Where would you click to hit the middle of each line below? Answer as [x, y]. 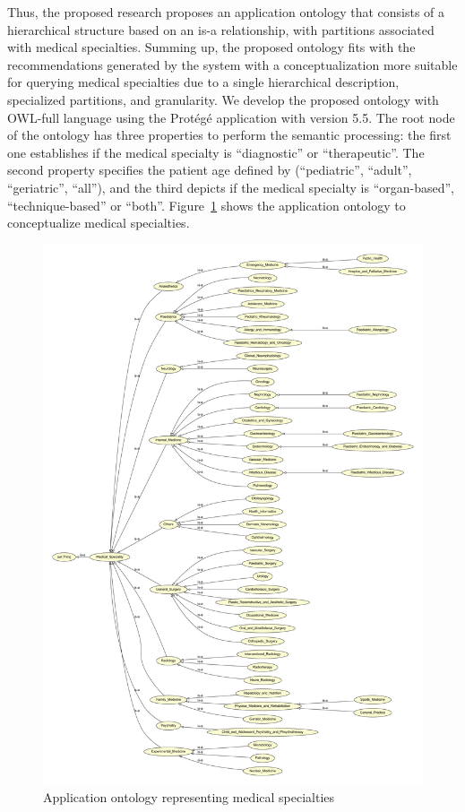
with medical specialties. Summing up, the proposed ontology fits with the [211, 47]
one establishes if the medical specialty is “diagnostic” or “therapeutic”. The [216, 152]
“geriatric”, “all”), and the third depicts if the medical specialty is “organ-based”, [231, 187]
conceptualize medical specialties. [99, 223]
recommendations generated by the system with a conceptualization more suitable [232, 64]
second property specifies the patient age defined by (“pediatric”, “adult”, [210, 170]
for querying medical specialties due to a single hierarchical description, [203, 82]
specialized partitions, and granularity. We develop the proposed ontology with [223, 99]
